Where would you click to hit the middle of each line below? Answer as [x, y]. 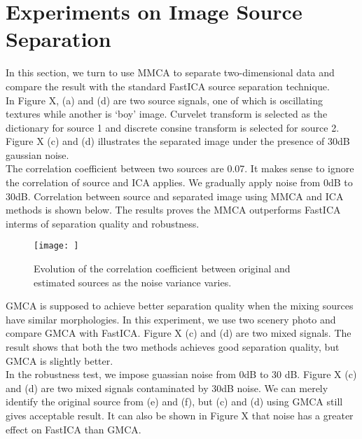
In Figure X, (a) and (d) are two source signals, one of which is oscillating [164, 100]
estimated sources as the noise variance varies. [133, 282]
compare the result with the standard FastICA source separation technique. [168, 86]
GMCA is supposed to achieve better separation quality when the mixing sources [180, 306]
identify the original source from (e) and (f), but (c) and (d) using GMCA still [174, 402]
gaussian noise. [37, 154]
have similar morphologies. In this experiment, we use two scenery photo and [171, 319]
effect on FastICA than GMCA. [74, 429]
